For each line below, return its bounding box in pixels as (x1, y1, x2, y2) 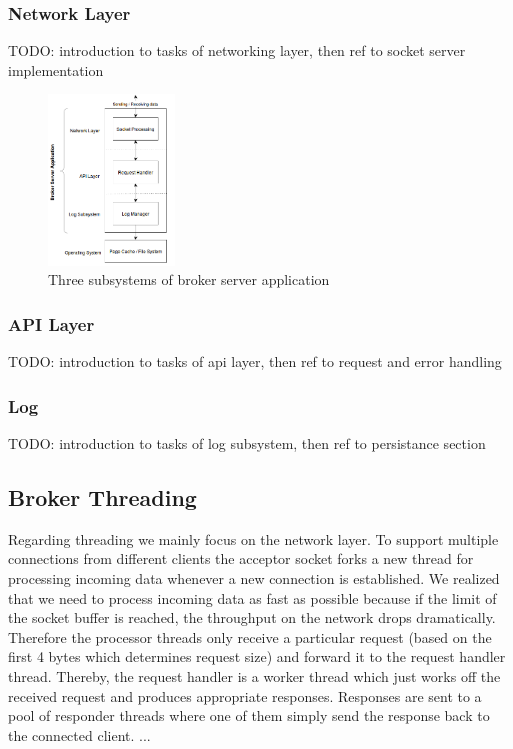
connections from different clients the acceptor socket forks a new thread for (8, 548, 474, 569)
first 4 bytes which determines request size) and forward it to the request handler (8, 646, 506, 667)
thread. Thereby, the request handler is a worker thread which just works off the (8, 666, 501, 687)
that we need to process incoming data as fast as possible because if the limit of (8, 587, 497, 608)
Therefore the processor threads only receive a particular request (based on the (8, 626, 492, 647)
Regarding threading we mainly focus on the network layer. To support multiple (8, 528, 499, 549)
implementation (8, 59, 104, 80)
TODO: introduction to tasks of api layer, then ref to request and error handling (8, 351, 502, 372)
